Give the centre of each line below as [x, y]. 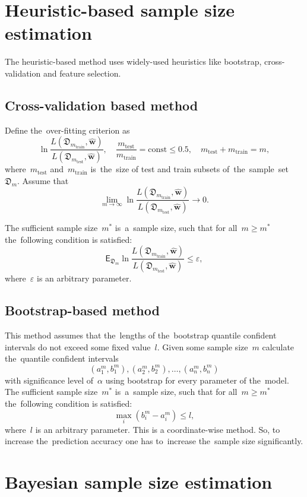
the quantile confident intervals [62, 358]
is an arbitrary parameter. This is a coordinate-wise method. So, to [158, 429]
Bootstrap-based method [82, 310]
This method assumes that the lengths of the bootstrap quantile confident [141, 335]
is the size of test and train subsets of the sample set [189, 169]
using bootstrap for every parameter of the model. [197, 380]
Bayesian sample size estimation [139, 482]
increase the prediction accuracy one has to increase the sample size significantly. [154, 441]
